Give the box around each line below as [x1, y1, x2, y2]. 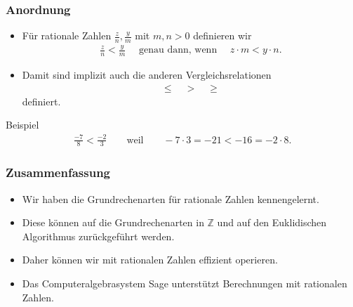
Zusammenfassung [6, 164, 111, 181]
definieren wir [193, 28, 252, 43]
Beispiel [6, 117, 39, 132]
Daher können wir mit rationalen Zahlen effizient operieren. [22, 252, 278, 267]
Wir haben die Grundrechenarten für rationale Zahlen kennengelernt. [22, 191, 319, 206]
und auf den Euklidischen [217, 215, 327, 230]
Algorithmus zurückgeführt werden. [22, 228, 175, 243]
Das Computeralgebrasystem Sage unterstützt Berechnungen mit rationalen [22, 276, 347, 290]
